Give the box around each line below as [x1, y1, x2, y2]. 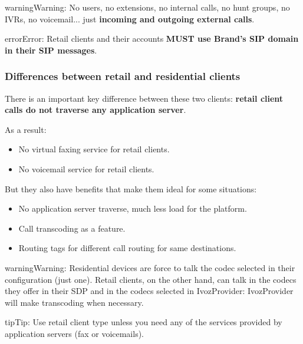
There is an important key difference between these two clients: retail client [5, 92, 284, 104]
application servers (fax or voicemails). [5, 327, 144, 339]
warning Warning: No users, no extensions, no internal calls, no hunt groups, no [5, 1, 290, 13]
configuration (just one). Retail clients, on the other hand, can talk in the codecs [5, 273, 297, 285]
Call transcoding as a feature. [18, 222, 126, 234]
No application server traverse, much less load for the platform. [18, 202, 247, 215]
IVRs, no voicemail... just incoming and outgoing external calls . [5, 12, 255, 25]
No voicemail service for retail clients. [18, 162, 154, 175]
